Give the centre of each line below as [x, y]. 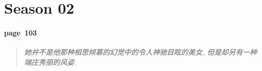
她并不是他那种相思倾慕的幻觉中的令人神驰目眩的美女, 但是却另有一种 [141, 52]
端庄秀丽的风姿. [50, 62]
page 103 [21, 32]
